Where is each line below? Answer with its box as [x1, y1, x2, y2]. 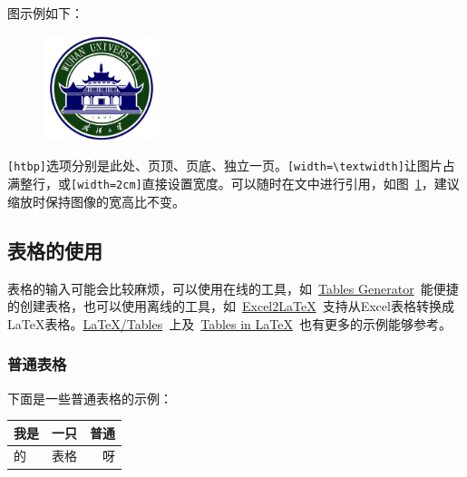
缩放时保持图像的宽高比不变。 [7, 191, 185, 210]
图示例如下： [7, 4, 83, 22]
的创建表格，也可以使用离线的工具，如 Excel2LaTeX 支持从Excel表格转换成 [7, 297, 454, 316]
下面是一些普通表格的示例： [7, 388, 172, 407]
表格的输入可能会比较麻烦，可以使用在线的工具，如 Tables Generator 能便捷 [7, 278, 459, 297]
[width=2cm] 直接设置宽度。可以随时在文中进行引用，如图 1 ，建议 [71, 174, 460, 193]
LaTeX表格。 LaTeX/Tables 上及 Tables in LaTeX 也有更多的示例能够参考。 [7, 314, 452, 333]
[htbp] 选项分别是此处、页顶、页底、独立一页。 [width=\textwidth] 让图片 [7, 156, 443, 175]
